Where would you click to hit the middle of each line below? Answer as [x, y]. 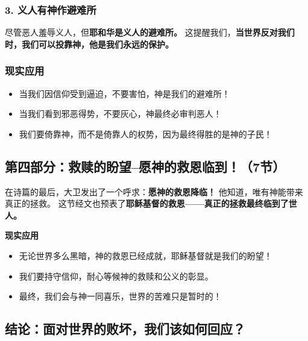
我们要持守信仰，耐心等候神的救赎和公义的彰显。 [116, 276]
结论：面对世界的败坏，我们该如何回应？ [125, 329]
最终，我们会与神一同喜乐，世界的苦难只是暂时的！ [120, 296]
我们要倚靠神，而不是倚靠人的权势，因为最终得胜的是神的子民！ [146, 133]
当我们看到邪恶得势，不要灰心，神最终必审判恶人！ [120, 114]
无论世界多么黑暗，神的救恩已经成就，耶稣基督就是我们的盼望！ [146, 255]
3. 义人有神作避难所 [51, 9]
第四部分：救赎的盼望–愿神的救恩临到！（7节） [145, 166]
